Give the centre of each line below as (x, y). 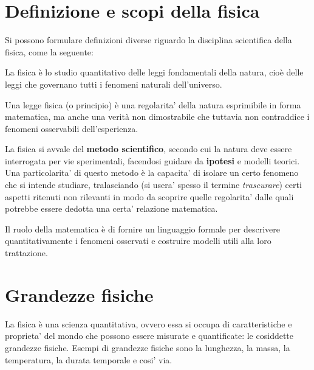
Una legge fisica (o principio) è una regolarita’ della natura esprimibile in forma (153, 104)
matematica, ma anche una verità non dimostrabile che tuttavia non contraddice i (157, 117)
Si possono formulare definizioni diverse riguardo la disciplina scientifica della (148, 40)
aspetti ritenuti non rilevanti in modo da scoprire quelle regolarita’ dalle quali (149, 196)
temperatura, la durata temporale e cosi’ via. (89, 359)
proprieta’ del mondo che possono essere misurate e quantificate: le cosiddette (149, 336)
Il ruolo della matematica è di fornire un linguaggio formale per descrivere (143, 229)
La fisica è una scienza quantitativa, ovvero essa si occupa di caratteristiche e (148, 323)
